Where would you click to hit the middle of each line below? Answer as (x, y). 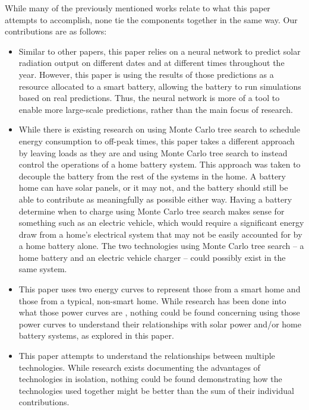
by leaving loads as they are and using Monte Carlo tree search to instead (153, 152)
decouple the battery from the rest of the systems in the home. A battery (152, 176)
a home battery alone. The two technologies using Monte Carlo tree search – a (161, 246)
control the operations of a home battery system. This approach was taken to (160, 164)
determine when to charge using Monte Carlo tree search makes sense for (152, 211)
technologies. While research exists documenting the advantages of (139, 367)
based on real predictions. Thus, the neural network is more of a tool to (149, 98)
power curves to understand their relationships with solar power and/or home (160, 324)
